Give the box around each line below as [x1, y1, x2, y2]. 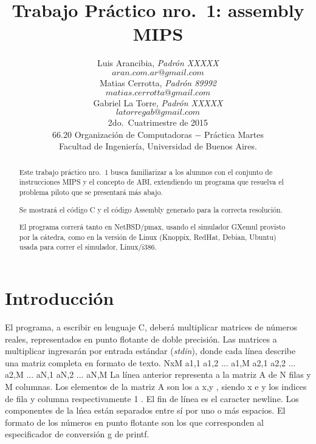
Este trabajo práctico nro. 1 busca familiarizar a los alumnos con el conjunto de [19, 166, 273, 177]
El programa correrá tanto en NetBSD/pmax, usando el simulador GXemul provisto [19, 222, 286, 232]
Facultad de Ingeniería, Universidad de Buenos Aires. [59, 140, 257, 152]
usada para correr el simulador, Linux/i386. [19, 242, 157, 252]
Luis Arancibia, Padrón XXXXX [97, 56, 219, 69]
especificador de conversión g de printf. [5, 428, 149, 440]
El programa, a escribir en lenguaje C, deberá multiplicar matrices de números [5, 320, 298, 333]
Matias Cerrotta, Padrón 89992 [100, 76, 216, 89]
